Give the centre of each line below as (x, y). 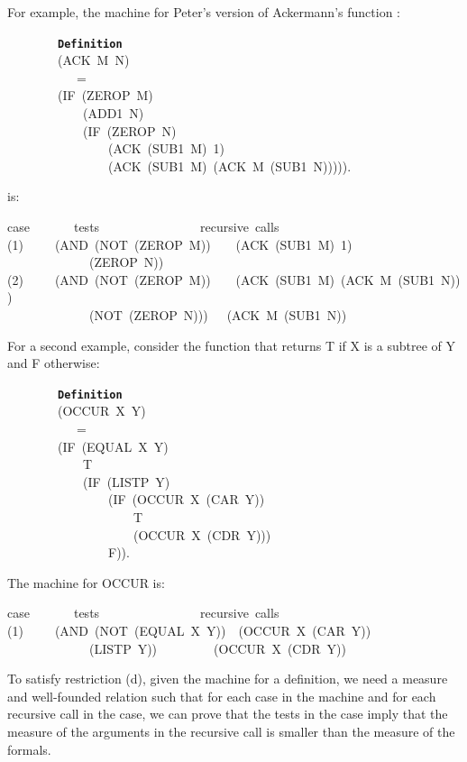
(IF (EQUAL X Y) (113, 446)
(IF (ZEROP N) (129, 130)
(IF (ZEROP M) (105, 95)
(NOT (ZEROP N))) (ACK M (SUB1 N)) (218, 314)
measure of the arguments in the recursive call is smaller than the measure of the (231, 731)
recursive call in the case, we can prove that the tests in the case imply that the (228, 714)
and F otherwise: (54, 363)
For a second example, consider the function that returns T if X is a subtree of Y (231, 345)
